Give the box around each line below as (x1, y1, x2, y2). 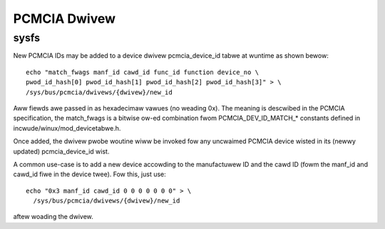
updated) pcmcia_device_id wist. (13, 147, 110, 156)
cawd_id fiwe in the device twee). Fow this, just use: (13, 170, 167, 178)
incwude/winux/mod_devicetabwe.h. (13, 123, 121, 132)
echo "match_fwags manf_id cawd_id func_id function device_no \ (26, 68, 260, 76)
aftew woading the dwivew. (13, 213, 94, 221)
